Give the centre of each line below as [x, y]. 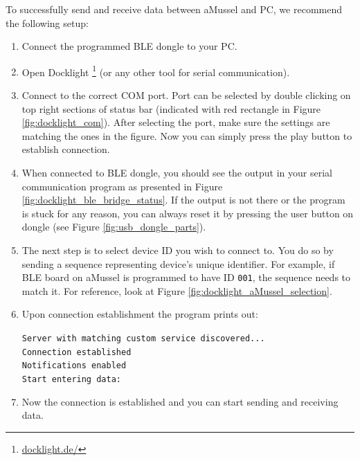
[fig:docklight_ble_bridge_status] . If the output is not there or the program [183, 200]
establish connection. [66, 149]
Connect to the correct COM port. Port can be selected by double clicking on [186, 95]
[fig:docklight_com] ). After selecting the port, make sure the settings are [176, 122]
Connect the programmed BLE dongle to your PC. [129, 46]
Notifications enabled [74, 366]
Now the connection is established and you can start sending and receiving [180, 401]
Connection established [76, 352]
